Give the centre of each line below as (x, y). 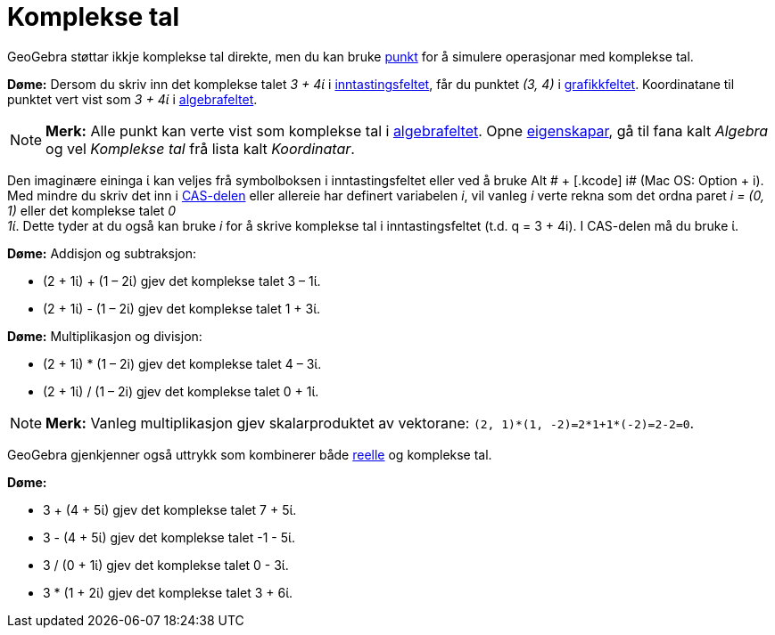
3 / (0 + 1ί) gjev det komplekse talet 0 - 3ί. (166, 565)
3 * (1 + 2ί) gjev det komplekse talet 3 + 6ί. (168, 592)
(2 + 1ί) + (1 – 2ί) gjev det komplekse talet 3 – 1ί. (182, 281)
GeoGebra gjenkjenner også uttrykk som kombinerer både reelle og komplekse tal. (250, 454)
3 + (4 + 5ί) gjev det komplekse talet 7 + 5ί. (170, 509)
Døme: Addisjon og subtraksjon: (102, 253)
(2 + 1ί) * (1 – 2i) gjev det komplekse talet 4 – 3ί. (182, 363)
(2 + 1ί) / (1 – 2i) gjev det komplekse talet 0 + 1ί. (181, 391)
